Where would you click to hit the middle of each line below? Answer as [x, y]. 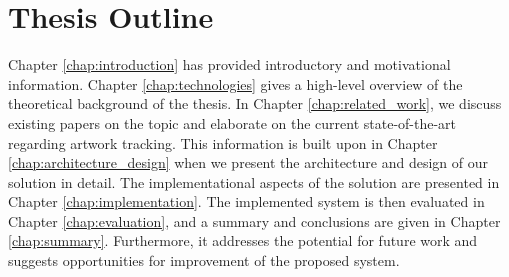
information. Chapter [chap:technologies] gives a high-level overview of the [235, 83]
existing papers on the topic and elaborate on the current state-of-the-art [232, 122]
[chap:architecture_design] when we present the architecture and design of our [248, 162]
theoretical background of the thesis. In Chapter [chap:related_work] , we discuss [255, 103]
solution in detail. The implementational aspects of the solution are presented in [254, 181]
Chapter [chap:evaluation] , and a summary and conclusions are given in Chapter [254, 220]
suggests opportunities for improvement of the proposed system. [204, 260]
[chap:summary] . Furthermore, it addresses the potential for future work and [243, 240]
